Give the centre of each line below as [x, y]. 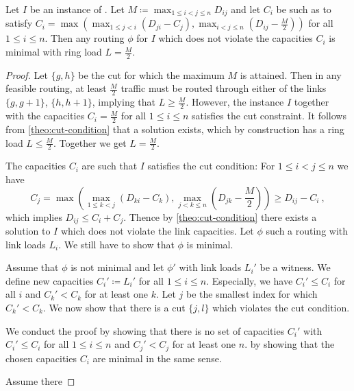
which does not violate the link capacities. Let [157, 231]
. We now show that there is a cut [114, 307]
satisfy [19, 23]
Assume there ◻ [40, 381]
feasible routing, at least [56, 88]
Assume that [32, 267]
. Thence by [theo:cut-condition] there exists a [220, 216]
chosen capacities [41, 358]
